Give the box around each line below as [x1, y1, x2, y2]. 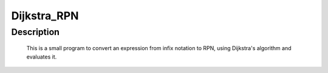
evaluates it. [26, 53, 57, 60]
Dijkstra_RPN [11, 9, 79, 22]
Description [11, 27, 60, 37]
